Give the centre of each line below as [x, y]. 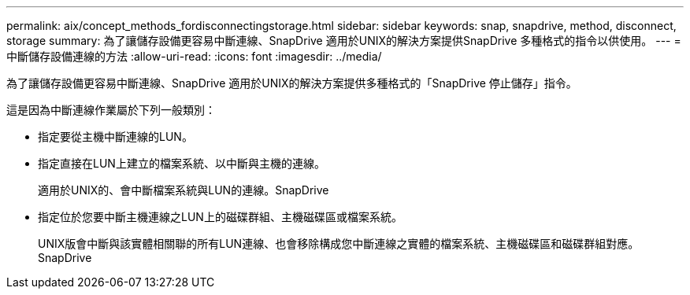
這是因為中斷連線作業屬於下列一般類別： [111, 110]
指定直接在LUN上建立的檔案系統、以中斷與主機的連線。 [182, 163]
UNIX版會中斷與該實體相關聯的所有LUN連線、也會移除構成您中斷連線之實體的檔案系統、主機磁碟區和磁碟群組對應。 [339, 243]
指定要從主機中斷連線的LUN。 [115, 136]
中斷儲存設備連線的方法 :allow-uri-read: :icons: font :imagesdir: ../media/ [194, 56]
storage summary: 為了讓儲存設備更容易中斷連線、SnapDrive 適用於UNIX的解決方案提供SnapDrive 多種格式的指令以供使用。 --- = [344, 41]
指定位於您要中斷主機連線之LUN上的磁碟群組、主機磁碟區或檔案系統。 [220, 217]
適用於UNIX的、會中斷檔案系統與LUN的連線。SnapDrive [184, 190]
